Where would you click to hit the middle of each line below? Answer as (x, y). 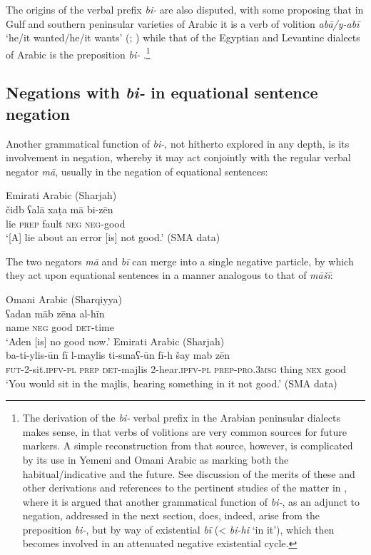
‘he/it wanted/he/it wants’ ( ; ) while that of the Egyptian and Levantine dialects (183, 37)
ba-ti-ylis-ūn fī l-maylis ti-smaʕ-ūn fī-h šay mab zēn (118, 355)
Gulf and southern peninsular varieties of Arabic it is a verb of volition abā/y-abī (183, 23)
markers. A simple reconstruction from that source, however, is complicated (188, 445)
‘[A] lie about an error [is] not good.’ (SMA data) (113, 237)
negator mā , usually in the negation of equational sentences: (137, 171)
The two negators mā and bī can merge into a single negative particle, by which (180, 261)
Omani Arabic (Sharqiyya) (64, 299)
